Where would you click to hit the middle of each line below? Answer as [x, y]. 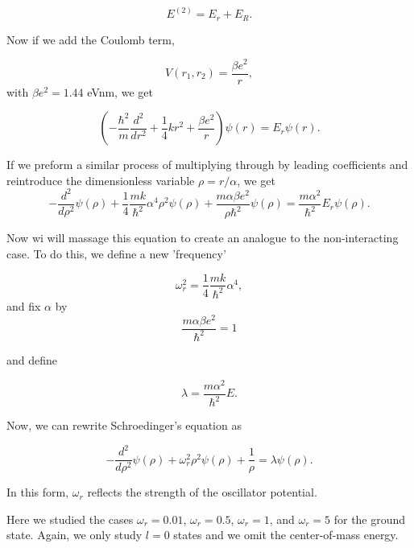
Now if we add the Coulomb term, [91, 39]
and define [32, 359]
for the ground [370, 519]
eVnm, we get [120, 91]
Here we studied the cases [70, 519]
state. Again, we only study [75, 535]
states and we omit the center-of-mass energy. [286, 535]
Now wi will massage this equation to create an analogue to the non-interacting [203, 238]
